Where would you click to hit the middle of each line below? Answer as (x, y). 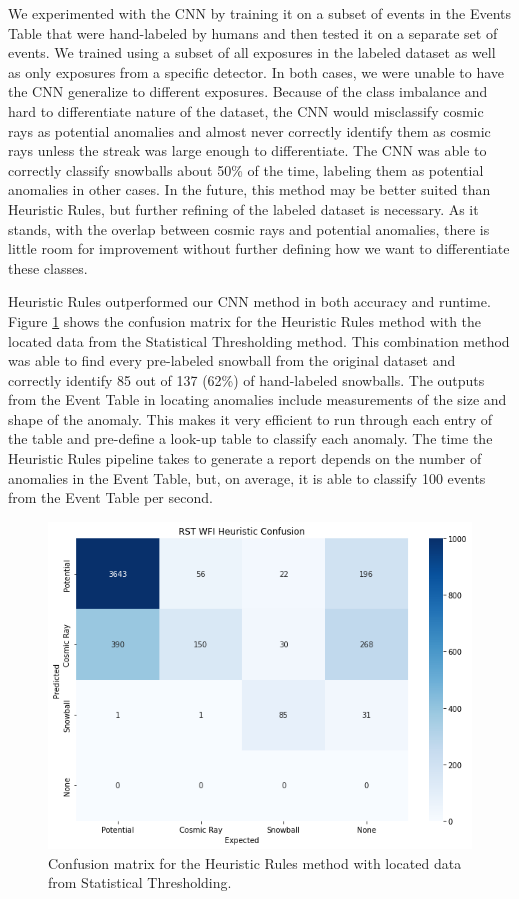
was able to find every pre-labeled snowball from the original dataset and (232, 360)
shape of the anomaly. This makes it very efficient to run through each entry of (250, 418)
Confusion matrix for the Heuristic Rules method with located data (255, 862)
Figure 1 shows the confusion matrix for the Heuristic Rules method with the (245, 320)
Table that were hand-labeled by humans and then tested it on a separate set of (253, 32)
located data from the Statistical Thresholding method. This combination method (259, 340)
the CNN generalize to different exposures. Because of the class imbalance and (248, 91)
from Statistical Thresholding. (140, 882)
